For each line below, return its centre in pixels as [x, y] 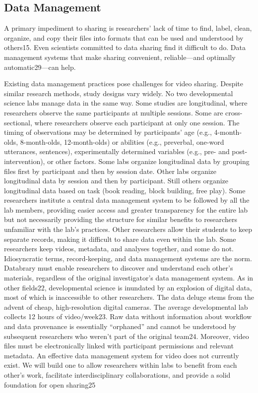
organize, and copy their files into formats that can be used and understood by [124, 37]
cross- [234, 112]
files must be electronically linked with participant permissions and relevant [119, 346]
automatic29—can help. [40, 67]
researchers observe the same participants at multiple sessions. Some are [114, 112]
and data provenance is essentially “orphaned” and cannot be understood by [120, 326]
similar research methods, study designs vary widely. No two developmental [119, 93]
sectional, [18, 122]
